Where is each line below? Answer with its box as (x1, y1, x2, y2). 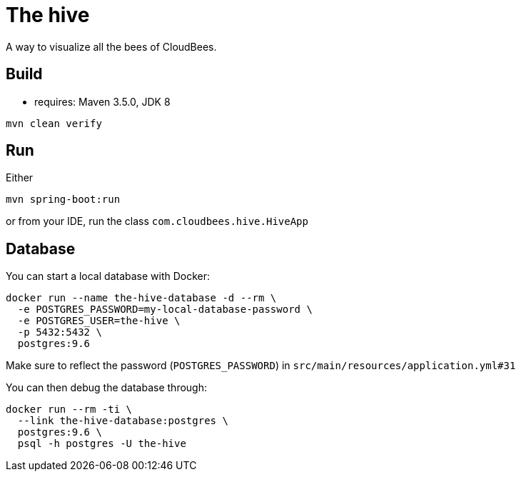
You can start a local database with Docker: (6, 270, 211, 283)
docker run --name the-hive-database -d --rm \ (6, 292, 277, 304)
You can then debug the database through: (6, 381, 208, 394)
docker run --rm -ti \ (6, 403, 133, 416)
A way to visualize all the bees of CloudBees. (6, 40, 217, 53)
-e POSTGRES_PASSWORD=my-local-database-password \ (17, 303, 313, 316)
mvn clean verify (6, 117, 102, 129)
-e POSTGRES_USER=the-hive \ (17, 315, 181, 327)
